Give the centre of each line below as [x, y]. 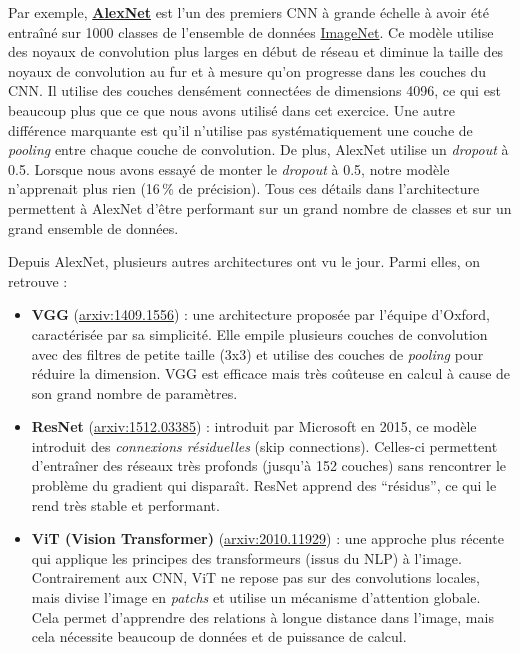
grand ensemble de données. [93, 227]
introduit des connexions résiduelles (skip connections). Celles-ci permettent [264, 445]
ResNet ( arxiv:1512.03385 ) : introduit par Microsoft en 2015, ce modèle [254, 426]
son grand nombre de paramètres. [134, 392]
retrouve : [38, 280]
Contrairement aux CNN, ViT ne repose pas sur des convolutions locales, [255, 577]
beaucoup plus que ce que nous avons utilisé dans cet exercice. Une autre [231, 109]
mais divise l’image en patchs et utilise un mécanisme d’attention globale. [256, 597]
